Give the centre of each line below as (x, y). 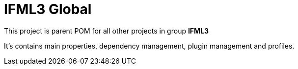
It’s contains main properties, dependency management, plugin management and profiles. (149, 46)
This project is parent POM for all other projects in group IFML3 (107, 31)
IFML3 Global (48, 9)
